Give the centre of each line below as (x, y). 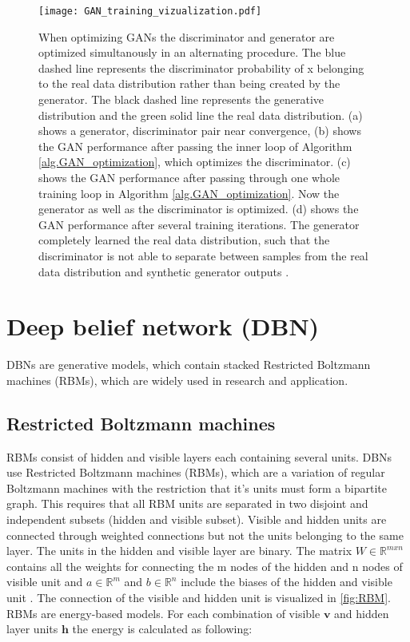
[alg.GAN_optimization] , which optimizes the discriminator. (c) (195, 162)
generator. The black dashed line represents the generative (181, 99)
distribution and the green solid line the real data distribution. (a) (201, 115)
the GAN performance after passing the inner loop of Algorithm (195, 146)
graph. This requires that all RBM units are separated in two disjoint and (187, 503)
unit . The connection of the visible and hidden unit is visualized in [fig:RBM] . (199, 598)
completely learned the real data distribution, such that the (184, 240)
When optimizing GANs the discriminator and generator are (187, 36)
